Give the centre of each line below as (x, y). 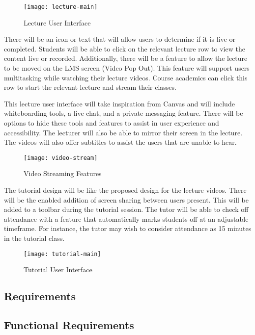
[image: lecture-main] (61, 7)
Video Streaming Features (63, 173)
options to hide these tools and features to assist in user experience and (112, 123)
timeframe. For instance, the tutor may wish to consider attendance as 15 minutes (128, 228)
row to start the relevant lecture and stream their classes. (90, 87)
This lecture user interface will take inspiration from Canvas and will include (119, 103)
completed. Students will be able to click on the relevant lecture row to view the (125, 48)
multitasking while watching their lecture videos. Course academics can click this (126, 77)
